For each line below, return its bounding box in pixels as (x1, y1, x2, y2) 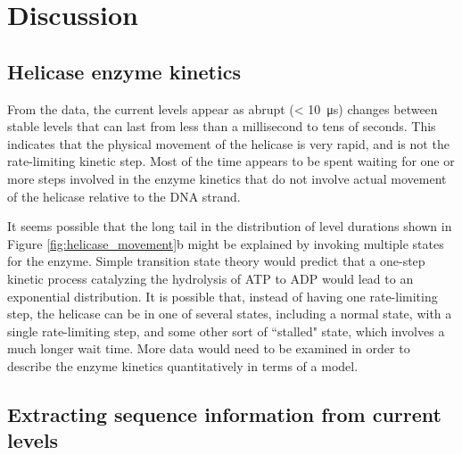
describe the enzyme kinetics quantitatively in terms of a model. (7, 356, 359, 375)
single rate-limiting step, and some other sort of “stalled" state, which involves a (7, 321, 445, 340)
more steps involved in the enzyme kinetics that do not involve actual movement (7, 169, 447, 187)
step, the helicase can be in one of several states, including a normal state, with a (7, 304, 452, 323)
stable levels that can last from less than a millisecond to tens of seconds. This (7, 117, 436, 136)
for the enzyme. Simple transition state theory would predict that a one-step (7, 252, 425, 270)
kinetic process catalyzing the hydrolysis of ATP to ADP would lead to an (7, 269, 414, 287)
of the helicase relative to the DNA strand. (7, 186, 241, 205)
